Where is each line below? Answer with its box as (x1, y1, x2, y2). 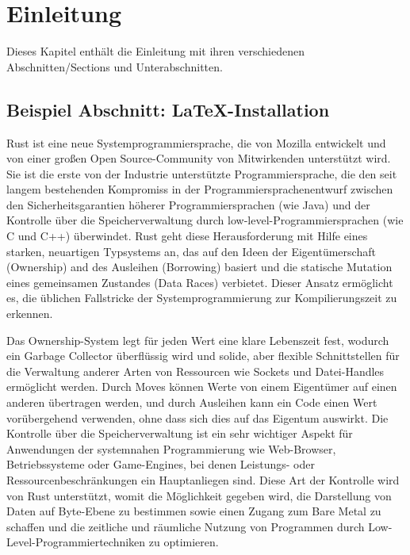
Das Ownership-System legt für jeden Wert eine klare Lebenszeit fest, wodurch (6, 331, 389, 348)
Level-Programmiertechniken (6, 534, 146, 550)
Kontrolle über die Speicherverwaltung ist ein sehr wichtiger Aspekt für (6, 425, 353, 442)
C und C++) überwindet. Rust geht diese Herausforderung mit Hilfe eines (6, 228, 368, 244)
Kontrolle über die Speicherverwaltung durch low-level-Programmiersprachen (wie (6, 212, 404, 228)
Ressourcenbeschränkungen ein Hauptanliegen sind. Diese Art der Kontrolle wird (6, 471, 400, 488)
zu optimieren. (148, 534, 219, 550)
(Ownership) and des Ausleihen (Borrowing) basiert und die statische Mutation (6, 258, 393, 275)
